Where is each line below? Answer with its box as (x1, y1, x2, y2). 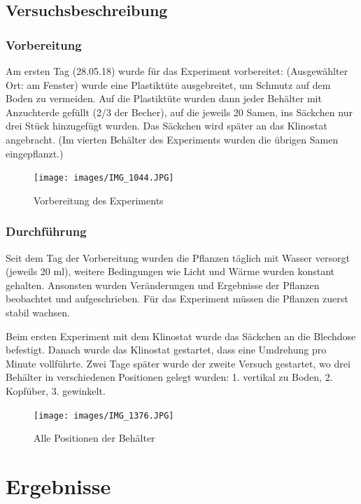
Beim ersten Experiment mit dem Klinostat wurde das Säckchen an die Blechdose (6, 328, 356, 343)
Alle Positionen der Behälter (34, 430, 155, 445)
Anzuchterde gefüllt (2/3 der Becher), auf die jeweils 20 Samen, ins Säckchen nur (6, 104, 353, 119)
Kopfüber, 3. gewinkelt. (6, 383, 106, 398)
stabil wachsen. (6, 305, 70, 319)
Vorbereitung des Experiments (34, 192, 164, 207)
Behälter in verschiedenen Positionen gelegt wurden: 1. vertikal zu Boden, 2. (6, 370, 333, 384)
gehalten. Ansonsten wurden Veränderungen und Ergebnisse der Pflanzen (6, 277, 320, 292)
